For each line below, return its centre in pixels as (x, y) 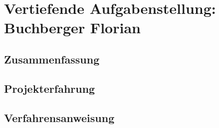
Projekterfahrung (50, 88)
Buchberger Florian (72, 28)
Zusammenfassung (52, 59)
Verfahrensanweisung (59, 117)
